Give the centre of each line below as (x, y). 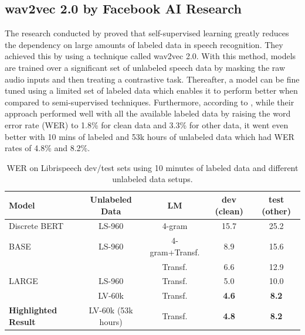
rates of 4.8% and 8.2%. (48, 148)
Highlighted (33, 310)
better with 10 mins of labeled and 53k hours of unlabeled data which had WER (150, 136)
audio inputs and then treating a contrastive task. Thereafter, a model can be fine (152, 79)
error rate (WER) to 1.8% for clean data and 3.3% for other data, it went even (147, 124)
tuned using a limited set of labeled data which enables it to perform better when (151, 90)
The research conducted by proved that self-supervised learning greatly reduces (147, 33)
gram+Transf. (175, 252)
